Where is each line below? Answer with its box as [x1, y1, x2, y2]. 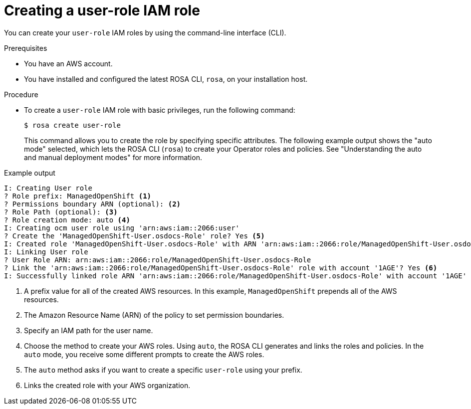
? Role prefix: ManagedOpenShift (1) [4, 192, 152, 200]
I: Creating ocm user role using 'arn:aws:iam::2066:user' [4, 223, 240, 232]
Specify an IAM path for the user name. [24, 326, 153, 335]
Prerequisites [4, 43, 47, 52]
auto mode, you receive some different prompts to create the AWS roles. [24, 350, 264, 359]
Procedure [4, 90, 38, 99]
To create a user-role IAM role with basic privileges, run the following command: [24, 105, 295, 114]
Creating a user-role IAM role [4, 2, 200, 19]
